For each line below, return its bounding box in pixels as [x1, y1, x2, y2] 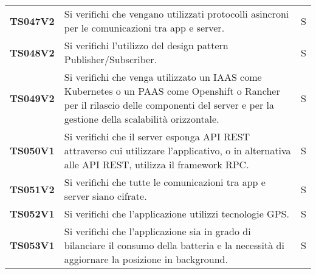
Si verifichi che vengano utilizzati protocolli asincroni [64, 7, 289, 21]
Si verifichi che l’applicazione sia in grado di [64, 224, 251, 238]
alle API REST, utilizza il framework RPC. [64, 157, 249, 171]
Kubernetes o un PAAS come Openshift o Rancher [64, 84, 280, 98]
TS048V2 [10, 45, 55, 60]
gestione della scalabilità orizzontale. [64, 112, 219, 126]
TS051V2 [10, 182, 55, 196]
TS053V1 [10, 238, 55, 252]
